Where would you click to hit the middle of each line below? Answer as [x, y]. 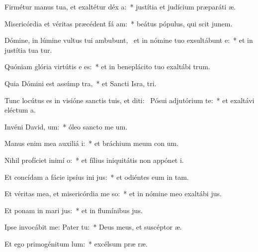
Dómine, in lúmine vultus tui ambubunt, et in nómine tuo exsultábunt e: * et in [129, 40]
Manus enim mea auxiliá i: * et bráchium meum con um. [92, 143]
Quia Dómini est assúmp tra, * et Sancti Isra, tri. [81, 83]
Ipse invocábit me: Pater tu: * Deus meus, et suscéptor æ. [93, 227]
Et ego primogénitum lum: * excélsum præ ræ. [76, 243]
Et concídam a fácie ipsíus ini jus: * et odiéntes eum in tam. [97, 177]
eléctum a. [20, 110]
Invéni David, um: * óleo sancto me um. [66, 126]
